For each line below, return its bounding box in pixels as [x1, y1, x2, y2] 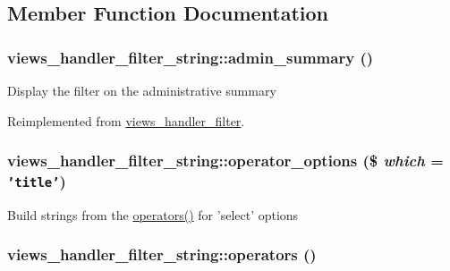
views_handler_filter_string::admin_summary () [7, 46, 374, 68]
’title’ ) [7, 170, 66, 192]
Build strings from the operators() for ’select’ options [7, 205, 299, 224]
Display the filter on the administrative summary [7, 81, 276, 99]
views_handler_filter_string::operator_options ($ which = [7, 149, 444, 172]
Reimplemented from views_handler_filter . [7, 111, 245, 130]
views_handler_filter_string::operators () [7, 243, 317, 266]
